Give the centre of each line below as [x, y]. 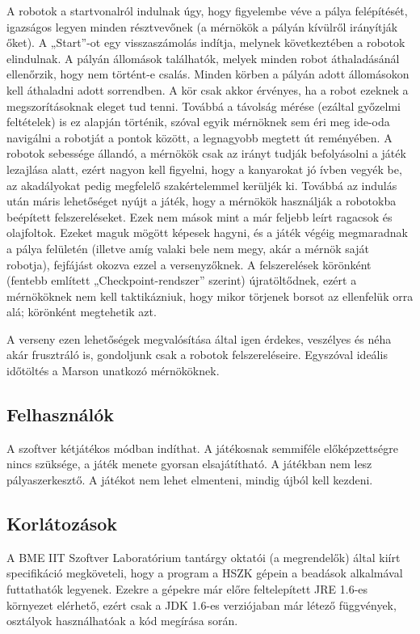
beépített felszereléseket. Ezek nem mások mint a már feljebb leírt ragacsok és [199, 216]
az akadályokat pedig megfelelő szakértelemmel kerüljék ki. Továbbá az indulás [202, 185]
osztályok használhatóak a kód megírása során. [122, 621]
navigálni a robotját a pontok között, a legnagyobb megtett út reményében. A [199, 137]
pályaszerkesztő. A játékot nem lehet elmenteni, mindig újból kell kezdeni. [190, 480]
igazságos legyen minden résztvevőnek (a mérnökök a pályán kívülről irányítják [202, 26]
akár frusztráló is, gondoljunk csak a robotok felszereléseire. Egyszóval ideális [197, 355]
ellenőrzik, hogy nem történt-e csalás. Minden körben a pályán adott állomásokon [208, 74]
